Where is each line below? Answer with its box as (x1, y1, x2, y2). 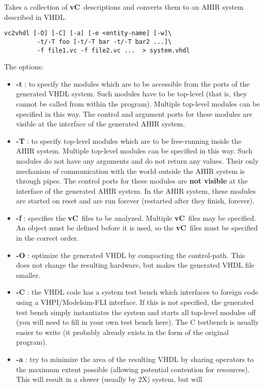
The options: (4, 61, 44, 72)
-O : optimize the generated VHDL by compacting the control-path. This (16, 249, 245, 260)
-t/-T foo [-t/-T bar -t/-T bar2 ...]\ (37, 38, 172, 45)
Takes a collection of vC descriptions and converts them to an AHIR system (4, 2, 244, 12)
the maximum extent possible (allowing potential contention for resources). (16, 364, 250, 374)
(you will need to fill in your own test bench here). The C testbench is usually (16, 317, 259, 327)
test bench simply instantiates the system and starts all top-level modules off (16, 306, 256, 317)
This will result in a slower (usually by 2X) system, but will (16, 374, 202, 384)
